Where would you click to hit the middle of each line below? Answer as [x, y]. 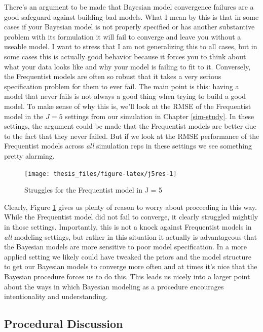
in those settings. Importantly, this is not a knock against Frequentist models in [128, 226]
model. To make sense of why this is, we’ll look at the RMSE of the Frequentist [128, 106]
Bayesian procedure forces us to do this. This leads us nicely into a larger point [127, 276]
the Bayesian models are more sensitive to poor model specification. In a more [126, 247]
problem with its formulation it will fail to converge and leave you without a [123, 36]
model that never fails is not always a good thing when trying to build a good [125, 96]
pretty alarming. [29, 155]
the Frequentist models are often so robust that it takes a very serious [113, 76]
